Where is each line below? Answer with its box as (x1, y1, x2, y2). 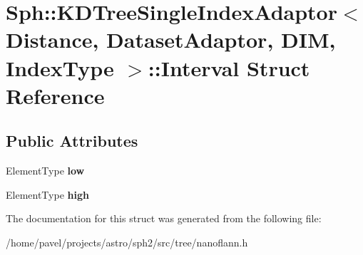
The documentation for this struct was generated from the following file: (6, 211, 322, 226)
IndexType (6, 53, 114, 82)
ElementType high (6, 187, 89, 202)
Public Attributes (6, 130, 138, 152)
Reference (6, 80, 105, 110)
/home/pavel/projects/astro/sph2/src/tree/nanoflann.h (6, 234, 248, 249)
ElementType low (6, 163, 85, 178)
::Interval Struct (148, 53, 310, 82)
